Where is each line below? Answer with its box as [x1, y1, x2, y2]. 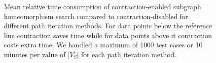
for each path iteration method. [81, 49, 177, 59]
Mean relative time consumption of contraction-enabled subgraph [4, 1, 201, 11]
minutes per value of [4, 49, 66, 59]
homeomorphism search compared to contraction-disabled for [4, 11, 188, 21]
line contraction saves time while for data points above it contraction [4, 30, 212, 40]
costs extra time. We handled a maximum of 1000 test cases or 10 [4, 40, 203, 50]
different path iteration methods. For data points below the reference [4, 21, 213, 31]
